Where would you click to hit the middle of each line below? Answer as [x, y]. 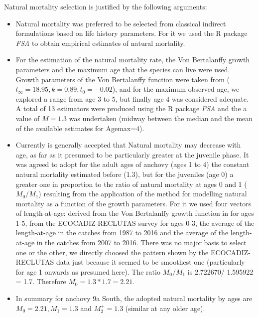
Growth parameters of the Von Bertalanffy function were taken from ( [123, 79]
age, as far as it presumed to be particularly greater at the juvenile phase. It [132, 154]
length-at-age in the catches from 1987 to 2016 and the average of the [122, 233]
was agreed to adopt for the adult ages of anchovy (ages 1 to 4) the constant [132, 164]
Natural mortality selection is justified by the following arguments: [106, 6]
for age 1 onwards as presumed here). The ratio [88, 271]
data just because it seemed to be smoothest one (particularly [150, 262]
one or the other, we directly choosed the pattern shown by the [112, 252]
